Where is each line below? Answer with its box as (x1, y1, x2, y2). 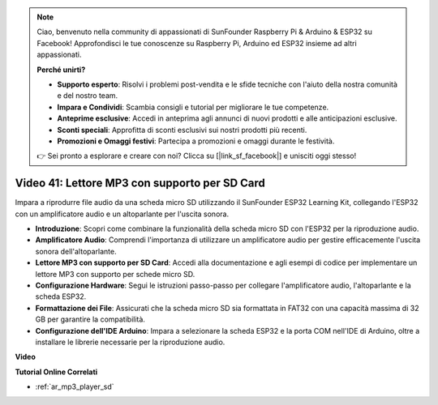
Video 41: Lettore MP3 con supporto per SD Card (15, 177, 265, 190)
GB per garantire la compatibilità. (35, 314, 146, 324)
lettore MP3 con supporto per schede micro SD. (35, 269, 195, 279)
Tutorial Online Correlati (15, 367, 98, 377)
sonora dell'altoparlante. (35, 246, 117, 256)
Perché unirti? (36, 65, 86, 75)
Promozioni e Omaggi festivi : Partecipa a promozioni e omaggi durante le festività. (57, 136, 335, 146)
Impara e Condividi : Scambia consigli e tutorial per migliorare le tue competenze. (57, 102, 329, 112)
